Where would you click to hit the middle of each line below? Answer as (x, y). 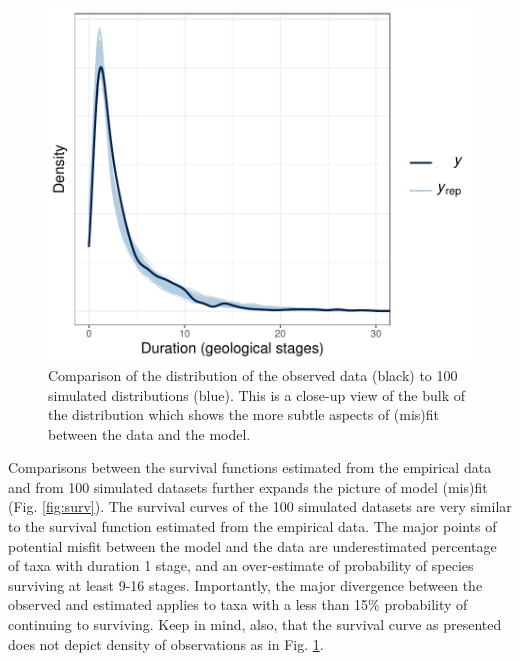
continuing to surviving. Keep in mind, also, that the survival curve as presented (255, 624)
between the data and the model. (149, 433)
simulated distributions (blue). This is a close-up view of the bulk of (257, 394)
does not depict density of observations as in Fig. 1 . (166, 643)
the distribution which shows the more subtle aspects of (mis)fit (244, 414)
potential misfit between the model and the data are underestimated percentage (252, 545)
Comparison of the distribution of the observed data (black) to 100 (253, 374)
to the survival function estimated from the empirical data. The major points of (252, 526)
